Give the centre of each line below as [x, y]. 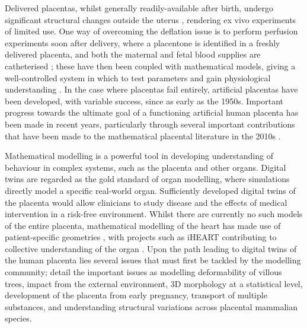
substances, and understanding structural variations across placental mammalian [151, 306]
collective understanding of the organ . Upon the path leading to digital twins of [151, 248]
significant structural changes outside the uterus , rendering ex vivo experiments [151, 19]
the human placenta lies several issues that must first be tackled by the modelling [153, 260]
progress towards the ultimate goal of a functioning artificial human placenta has [152, 112]
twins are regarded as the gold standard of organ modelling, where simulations [147, 179]
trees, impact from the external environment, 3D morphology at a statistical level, [154, 283]
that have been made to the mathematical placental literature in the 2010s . [143, 136]
